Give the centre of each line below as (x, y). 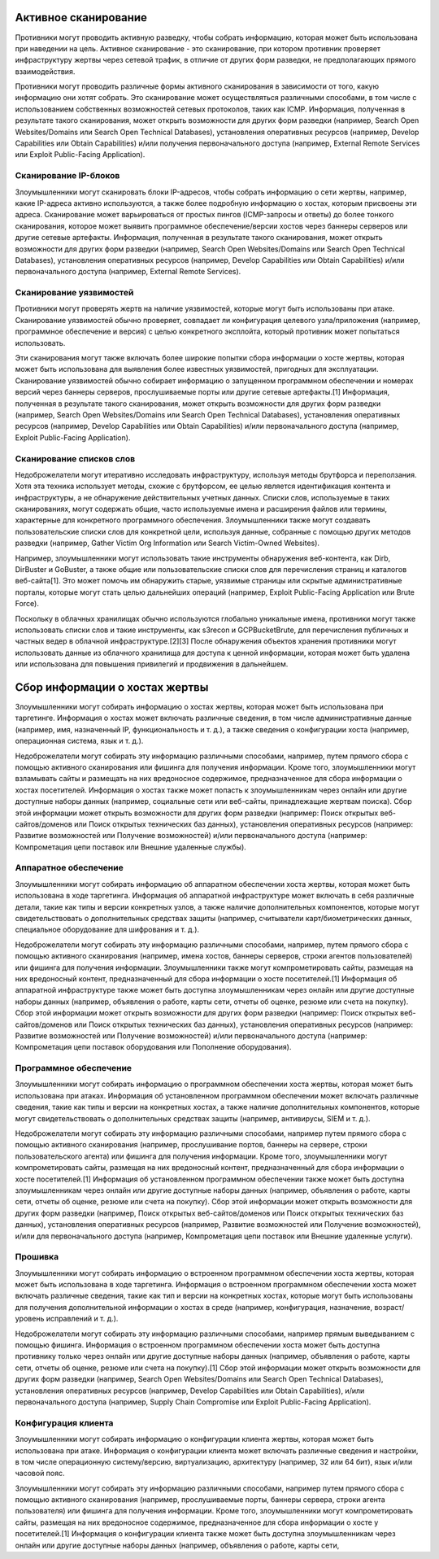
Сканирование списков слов (75, 458)
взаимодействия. (45, 71)
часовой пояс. (40, 1474)
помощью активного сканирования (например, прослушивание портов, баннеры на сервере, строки (191, 1145)
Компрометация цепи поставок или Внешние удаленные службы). (131, 847)
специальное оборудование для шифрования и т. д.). (107, 930)
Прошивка (37, 1257)
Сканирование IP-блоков (67, 176)
